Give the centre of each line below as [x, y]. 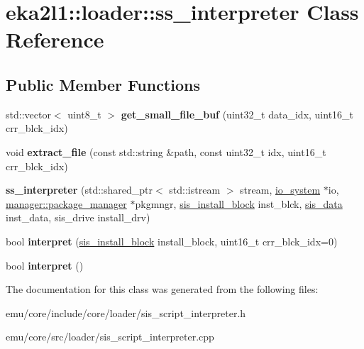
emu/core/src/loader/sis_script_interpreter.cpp [110, 337]
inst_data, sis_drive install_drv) [78, 217]
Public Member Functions [103, 84]
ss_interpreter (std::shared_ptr [79, 190]
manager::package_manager [66, 203]
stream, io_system [280, 190]
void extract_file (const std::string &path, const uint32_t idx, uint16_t [166, 151]
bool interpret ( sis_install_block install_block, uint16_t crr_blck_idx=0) [172, 241]
